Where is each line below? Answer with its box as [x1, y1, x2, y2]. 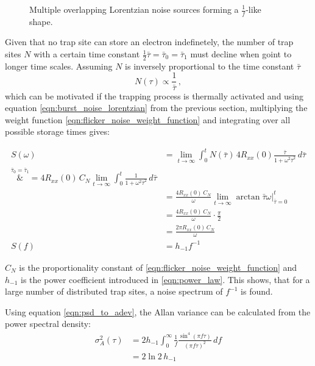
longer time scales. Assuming [5, 59, 113, 72]
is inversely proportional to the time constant [125, 59, 294, 72]
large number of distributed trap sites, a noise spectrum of [5, 285, 223, 298]
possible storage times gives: [5, 125, 110, 138]
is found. [241, 285, 273, 298]
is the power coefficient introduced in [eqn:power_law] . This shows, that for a [21, 273, 310, 285]
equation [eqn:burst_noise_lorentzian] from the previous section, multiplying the [5, 101, 308, 114]
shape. [29, 15, 53, 27]
